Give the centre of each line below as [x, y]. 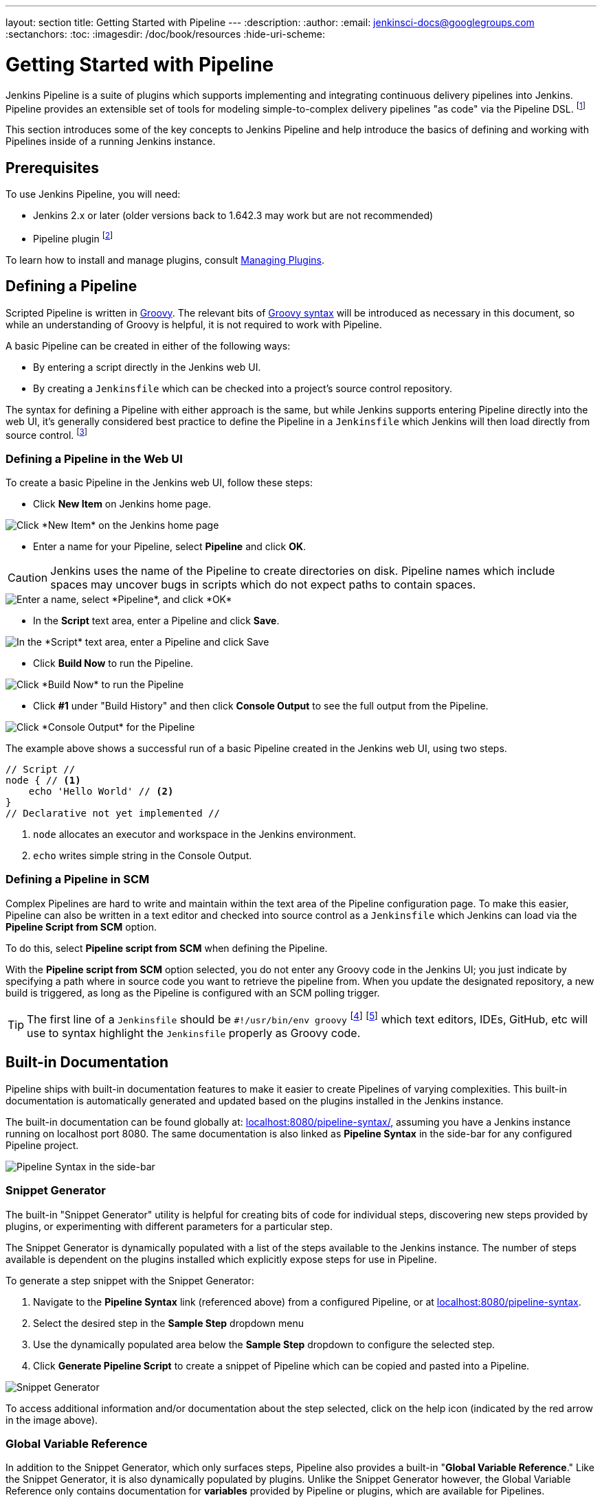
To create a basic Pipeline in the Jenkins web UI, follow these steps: [159, 482]
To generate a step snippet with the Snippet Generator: [130, 1280]
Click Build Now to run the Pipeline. [113, 663]
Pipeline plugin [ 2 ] [73, 238]
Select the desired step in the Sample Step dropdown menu [169, 1323]
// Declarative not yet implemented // [113, 813]
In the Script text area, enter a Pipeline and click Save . [156, 620]
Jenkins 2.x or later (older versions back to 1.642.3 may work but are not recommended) [233, 215]
